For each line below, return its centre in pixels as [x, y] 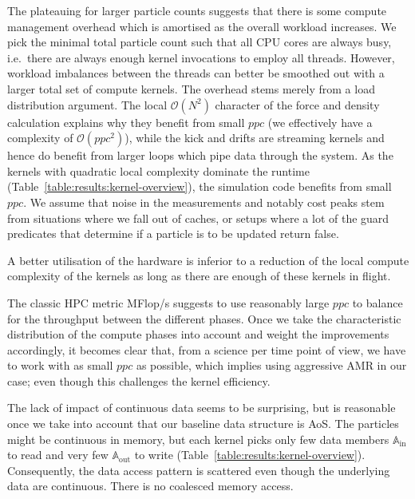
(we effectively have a [320, 122]
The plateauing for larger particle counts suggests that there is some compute [197, 10]
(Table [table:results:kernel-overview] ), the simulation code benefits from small [200, 186]
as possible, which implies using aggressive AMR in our [271, 365]
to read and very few [58, 455]
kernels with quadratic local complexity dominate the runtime [158, 170]
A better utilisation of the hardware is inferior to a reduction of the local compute [208, 260]
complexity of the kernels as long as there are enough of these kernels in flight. [199, 276]
